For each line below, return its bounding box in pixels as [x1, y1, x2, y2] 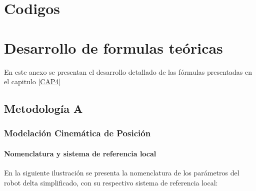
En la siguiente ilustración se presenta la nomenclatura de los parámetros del [4, 167, 239, 178]
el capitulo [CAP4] [4, 76, 61, 87]
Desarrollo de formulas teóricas [4, 37, 223, 58]
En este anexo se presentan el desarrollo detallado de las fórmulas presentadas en [4, 66, 252, 77]
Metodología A [4, 101, 83, 116]
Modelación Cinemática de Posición [4, 127, 151, 139]
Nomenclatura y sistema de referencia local [4, 148, 156, 158]
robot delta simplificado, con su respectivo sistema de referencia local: [4, 177, 218, 187]
